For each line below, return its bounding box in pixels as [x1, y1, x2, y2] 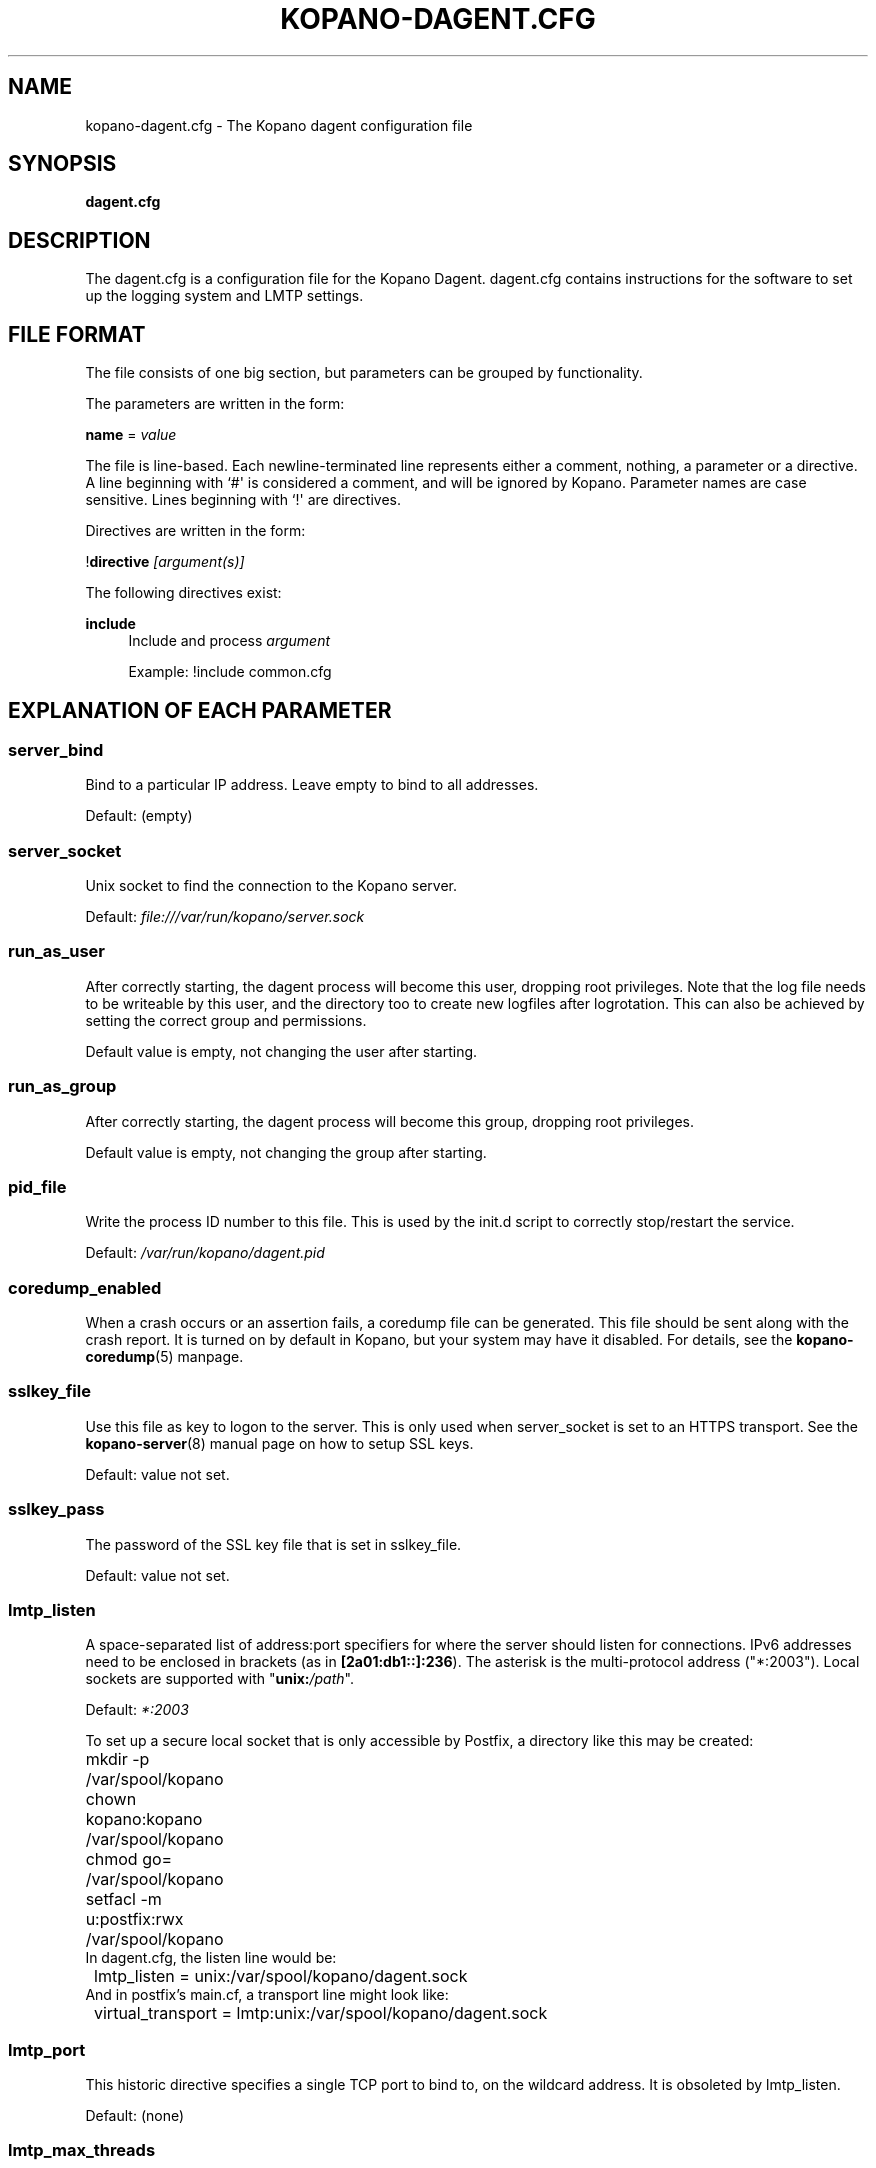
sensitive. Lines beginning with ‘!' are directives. [85, 491, 401, 509]
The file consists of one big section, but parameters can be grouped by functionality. [85, 364, 643, 382]
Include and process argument [128, 632, 331, 650]
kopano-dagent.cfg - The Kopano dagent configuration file [85, 116, 473, 134]
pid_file [8, 1176, 67, 1197]
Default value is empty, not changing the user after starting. [85, 1042, 478, 1060]
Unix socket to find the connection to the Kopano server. [85, 877, 458, 895]
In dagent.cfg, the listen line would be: [85, 1949, 337, 1967]
